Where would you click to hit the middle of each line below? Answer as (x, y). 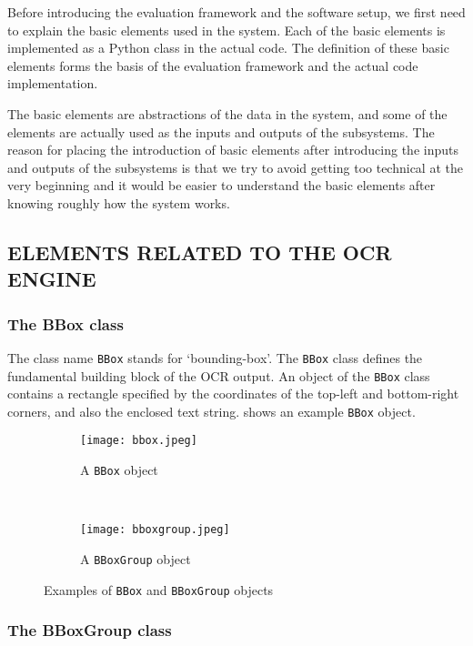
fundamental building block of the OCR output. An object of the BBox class (219, 375)
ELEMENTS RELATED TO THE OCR (200, 252)
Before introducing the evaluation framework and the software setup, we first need (236, 12)
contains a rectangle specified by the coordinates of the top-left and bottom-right (233, 394)
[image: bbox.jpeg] (139, 441)
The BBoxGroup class (90, 630)
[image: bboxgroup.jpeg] (155, 530)
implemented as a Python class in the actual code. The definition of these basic (228, 48)
